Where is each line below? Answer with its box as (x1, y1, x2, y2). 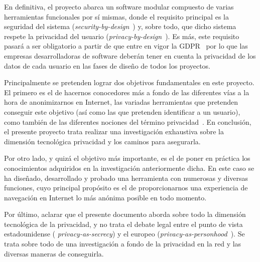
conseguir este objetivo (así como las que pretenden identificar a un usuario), (4, 106, 240, 117)
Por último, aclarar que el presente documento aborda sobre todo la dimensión (4, 209, 246, 219)
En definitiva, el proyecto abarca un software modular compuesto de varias (4, 2, 234, 12)
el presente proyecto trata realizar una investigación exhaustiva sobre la (4, 126, 224, 137)
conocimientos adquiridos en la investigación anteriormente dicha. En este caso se (4, 162, 254, 173)
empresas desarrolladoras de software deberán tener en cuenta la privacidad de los (4, 50, 256, 61)
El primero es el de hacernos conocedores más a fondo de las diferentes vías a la (4, 87, 249, 97)
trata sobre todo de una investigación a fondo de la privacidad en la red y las (4, 238, 241, 249)
